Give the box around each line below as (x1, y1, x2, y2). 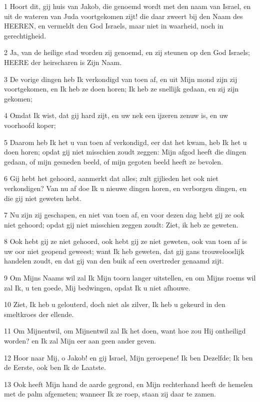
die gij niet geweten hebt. (4, 192, 81, 203)
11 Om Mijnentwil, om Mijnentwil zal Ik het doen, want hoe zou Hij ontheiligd (4, 325, 246, 336)
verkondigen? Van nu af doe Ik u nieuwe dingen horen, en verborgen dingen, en (4, 182, 247, 193)
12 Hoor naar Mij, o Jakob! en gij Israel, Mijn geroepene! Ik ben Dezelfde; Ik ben (4, 352, 253, 362)
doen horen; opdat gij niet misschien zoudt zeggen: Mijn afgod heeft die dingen (4, 146, 246, 157)
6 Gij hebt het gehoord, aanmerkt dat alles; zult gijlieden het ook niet (4, 173, 218, 183)
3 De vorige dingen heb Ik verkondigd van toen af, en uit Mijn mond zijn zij (4, 73, 237, 84)
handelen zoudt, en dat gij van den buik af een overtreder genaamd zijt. (4, 255, 224, 266)
